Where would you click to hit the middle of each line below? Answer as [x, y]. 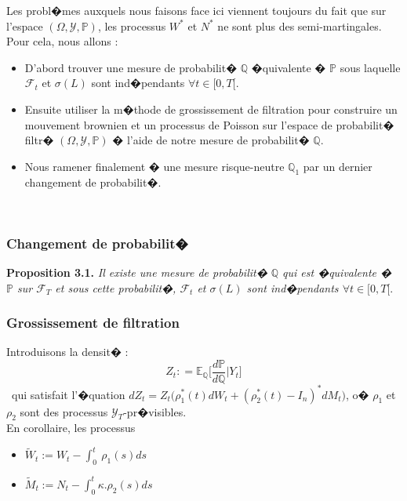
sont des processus [64, 411]
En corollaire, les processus [71, 428]
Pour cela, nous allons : [62, 41]
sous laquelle [370, 67]
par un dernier [338, 166]
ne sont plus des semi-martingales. [300, 25]
